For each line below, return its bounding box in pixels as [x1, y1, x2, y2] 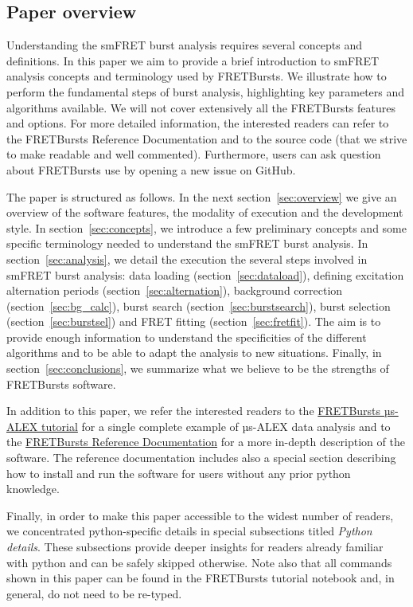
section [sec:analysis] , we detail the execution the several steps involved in [6, 250, 368, 267]
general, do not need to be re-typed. [6, 585, 182, 601]
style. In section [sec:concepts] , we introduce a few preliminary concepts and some [6, 219, 407, 236]
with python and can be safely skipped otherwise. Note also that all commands [6, 554, 392, 570]
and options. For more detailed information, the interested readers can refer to [6, 115, 389, 131]
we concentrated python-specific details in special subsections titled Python [6, 523, 372, 539]
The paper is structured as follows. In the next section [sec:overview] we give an [6, 188, 397, 205]
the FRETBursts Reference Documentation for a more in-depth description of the [6, 433, 405, 450]
